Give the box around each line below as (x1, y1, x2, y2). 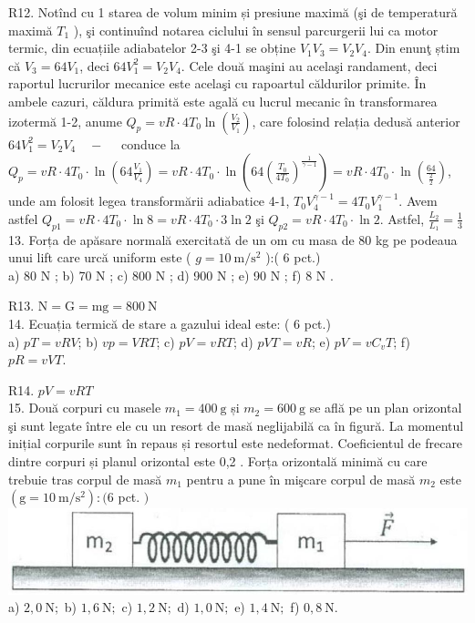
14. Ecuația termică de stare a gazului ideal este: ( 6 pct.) (8, 313, 331, 332)
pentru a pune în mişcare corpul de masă (186, 469, 416, 488)
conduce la (121, 134, 181, 153)
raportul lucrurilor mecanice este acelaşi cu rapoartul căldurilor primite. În (8, 74, 427, 93)
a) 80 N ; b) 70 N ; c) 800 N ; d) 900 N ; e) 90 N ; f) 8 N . (8, 265, 334, 284)
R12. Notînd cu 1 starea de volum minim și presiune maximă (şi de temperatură (8, 3, 458, 21)
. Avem (398, 191, 438, 210)
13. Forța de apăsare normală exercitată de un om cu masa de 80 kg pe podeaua (8, 230, 458, 249)
